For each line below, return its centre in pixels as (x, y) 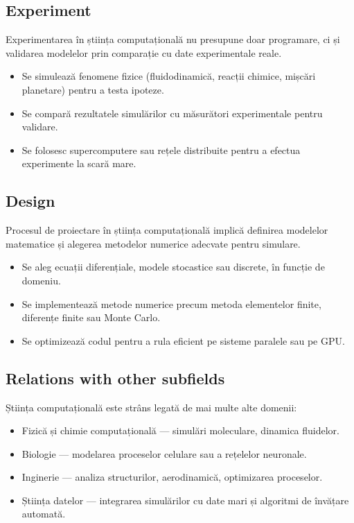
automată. (44, 514)
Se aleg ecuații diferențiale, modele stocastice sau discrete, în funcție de (173, 267)
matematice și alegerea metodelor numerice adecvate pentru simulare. (153, 243)
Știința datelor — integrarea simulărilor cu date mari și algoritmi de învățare (185, 500)
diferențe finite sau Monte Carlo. (91, 317)
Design (30, 201)
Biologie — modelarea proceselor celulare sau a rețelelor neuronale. (164, 453)
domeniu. (41, 280)
